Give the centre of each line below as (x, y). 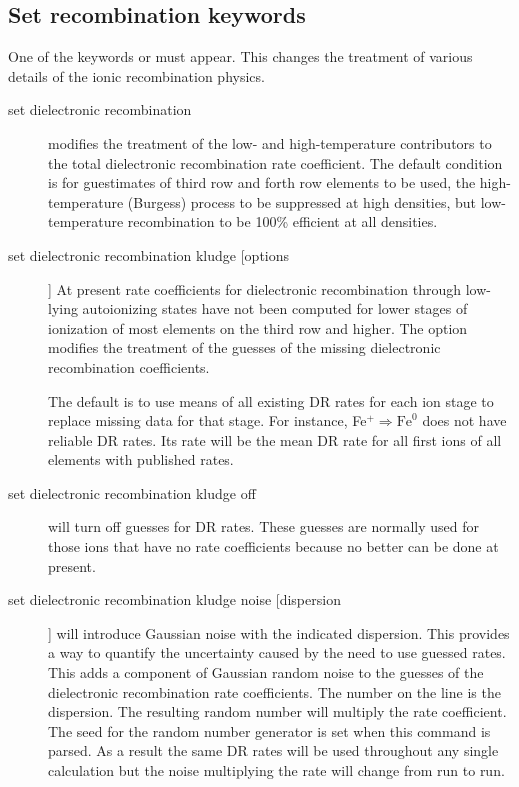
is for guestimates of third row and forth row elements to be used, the (262, 182)
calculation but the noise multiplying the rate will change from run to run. (276, 770)
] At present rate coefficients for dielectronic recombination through (254, 288)
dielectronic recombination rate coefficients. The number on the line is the (274, 691)
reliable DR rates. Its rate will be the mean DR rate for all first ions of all (275, 439)
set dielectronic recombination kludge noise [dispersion (174, 599)
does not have (464, 420)
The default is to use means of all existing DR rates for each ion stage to (271, 400)
